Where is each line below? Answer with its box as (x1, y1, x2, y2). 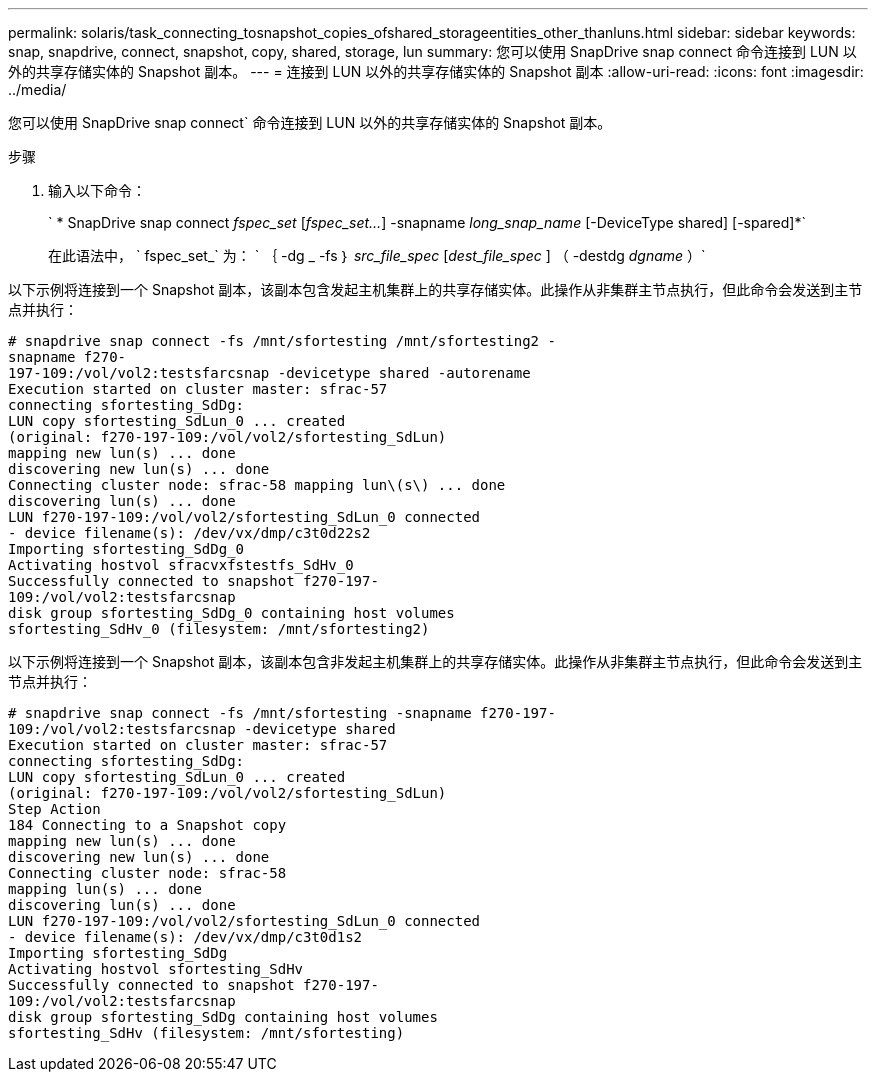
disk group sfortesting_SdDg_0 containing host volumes (8, 605, 455, 621)
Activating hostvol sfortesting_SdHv (8, 961, 304, 977)
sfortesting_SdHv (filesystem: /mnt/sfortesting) (8, 1025, 405, 1041)
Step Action (8, 801, 101, 817)
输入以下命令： (48, 182, 146, 199)
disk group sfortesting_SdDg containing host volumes (8, 1009, 438, 1025)
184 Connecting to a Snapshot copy (8, 817, 287, 833)
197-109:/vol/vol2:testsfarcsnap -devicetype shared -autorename (8, 365, 531, 381)
